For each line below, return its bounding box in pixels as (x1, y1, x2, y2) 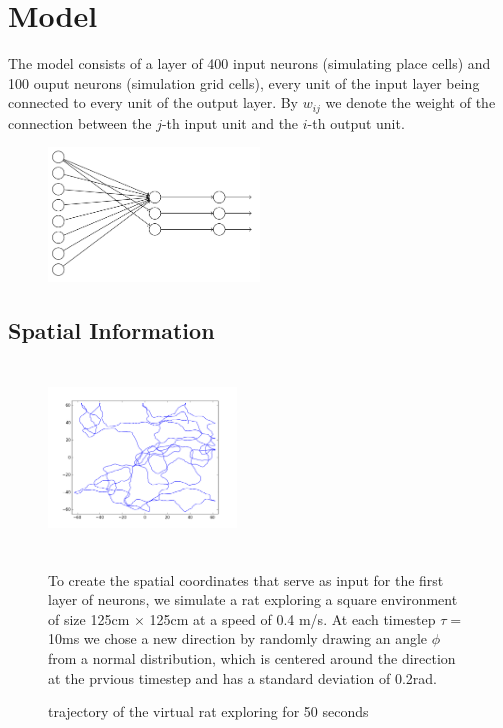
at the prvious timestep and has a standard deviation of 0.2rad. (48, 667, 437, 688)
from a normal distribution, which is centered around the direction (48, 648, 456, 668)
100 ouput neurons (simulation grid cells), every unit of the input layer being (8, 72, 480, 93)
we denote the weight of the (325, 92, 496, 113)
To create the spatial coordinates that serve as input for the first (48, 569, 444, 590)
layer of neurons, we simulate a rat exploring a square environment (48, 589, 458, 610)
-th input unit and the (161, 112, 299, 133)
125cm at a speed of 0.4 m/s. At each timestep (149, 608, 436, 629)
